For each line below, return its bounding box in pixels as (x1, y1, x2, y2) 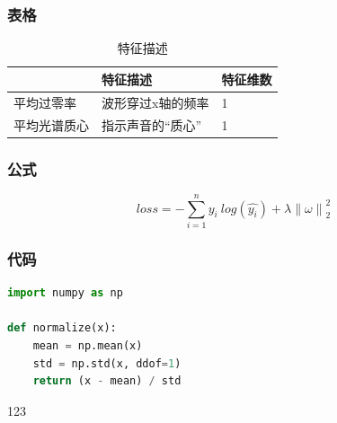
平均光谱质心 (13, 115, 89, 134)
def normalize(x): (7, 322, 117, 335)
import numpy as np (7, 286, 123, 300)
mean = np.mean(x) (32, 339, 143, 352)
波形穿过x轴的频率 (102, 93, 209, 111)
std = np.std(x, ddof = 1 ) (32, 357, 182, 370)
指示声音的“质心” (102, 115, 202, 134)
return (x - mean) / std (32, 375, 182, 388)
